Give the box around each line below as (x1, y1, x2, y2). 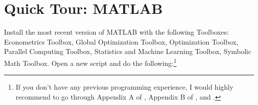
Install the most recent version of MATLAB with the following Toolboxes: (4, 27, 229, 37)
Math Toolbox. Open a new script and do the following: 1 (4, 56, 177, 68)
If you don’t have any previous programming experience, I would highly (15, 82, 234, 92)
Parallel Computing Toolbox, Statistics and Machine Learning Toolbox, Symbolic (4, 46, 252, 56)
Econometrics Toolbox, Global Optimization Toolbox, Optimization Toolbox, (4, 36, 239, 47)
